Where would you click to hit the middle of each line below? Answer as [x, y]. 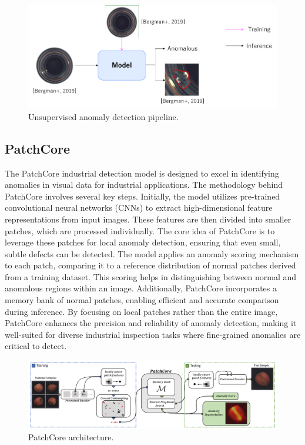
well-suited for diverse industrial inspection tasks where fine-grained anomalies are [153, 334]
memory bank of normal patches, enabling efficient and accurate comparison [142, 300]
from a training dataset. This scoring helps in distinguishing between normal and [151, 276]
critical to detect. [36, 346]
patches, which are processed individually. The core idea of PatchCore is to [140, 230]
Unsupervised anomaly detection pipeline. [103, 116]
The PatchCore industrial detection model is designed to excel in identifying [142, 173]
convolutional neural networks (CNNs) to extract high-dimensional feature [139, 207]
